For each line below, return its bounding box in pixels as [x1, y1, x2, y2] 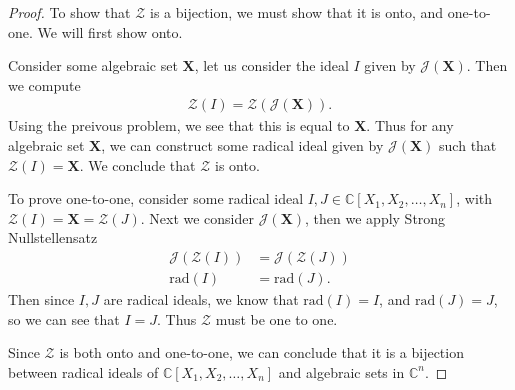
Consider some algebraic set [8, 55, 178, 76]
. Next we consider [140, 207, 254, 228]
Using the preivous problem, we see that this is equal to [8, 115, 350, 136]
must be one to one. [215, 308, 338, 329]
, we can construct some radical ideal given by [101, 135, 384, 155]
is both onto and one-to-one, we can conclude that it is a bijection [59, 342, 464, 363]
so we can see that [8, 308, 120, 329]
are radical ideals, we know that [103, 289, 299, 310]
